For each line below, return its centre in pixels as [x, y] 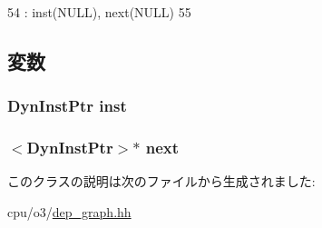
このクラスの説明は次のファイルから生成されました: [161, 181]
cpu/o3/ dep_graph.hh [69, 212]
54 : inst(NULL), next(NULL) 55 [99, 12]
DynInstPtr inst [67, 106]
